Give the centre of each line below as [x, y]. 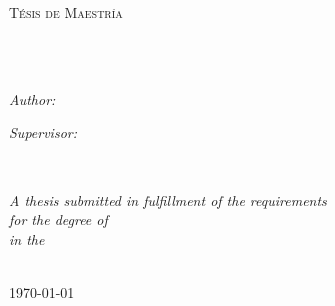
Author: [32, 98]
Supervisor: [43, 132]
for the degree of [58, 219]
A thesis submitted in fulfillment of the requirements [168, 199]
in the [27, 238]
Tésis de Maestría [66, 12]
